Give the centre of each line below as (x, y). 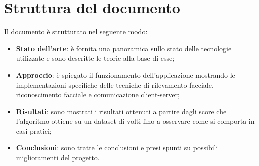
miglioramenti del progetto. (58, 158)
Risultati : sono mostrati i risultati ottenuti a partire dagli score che (121, 111)
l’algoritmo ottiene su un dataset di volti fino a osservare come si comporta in (135, 121)
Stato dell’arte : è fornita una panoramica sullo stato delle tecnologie (124, 48)
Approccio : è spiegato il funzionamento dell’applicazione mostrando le (125, 75)
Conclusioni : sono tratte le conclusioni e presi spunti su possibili (117, 148)
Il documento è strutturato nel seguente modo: (76, 32)
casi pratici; (34, 131)
